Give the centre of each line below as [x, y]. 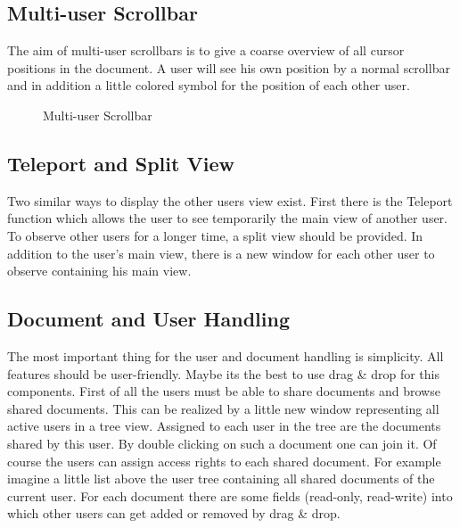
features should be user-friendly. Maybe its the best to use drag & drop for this [223, 373]
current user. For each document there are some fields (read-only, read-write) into [230, 495]
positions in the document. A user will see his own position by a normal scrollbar [229, 67]
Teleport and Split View [121, 163]
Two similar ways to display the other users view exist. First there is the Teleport [230, 200]
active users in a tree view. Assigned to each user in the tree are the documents [224, 426]
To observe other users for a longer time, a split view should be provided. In [215, 235]
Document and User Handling [148, 319]
